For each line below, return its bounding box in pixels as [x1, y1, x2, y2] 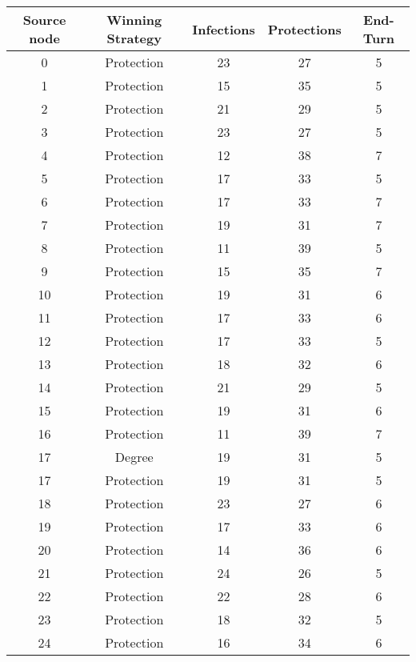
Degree [114, 447, 154, 466]
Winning [106, 10, 162, 29]
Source [22, 10, 66, 29]
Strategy [106, 29, 162, 47]
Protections [267, 19, 342, 38]
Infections [192, 19, 255, 38]
